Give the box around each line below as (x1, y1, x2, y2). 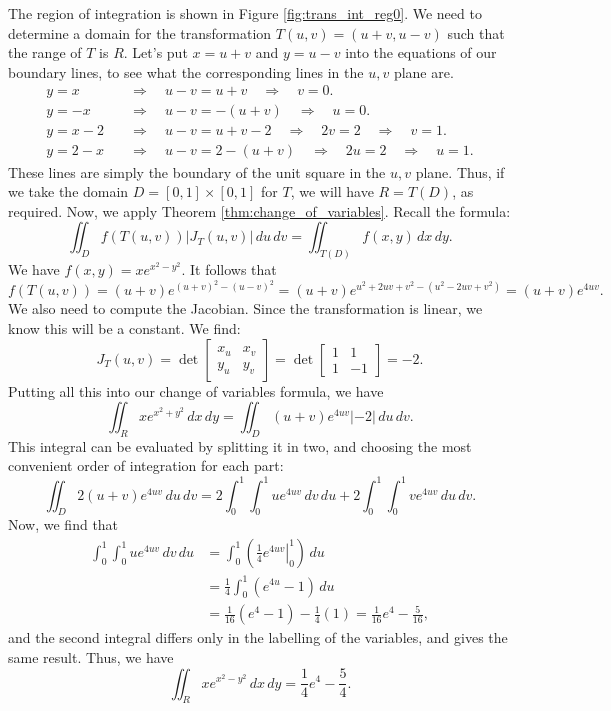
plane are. (393, 61, 454, 82)
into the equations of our (345, 42, 497, 63)
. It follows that (181, 259, 277, 280)
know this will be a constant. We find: (8, 317, 241, 338)
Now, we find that (8, 514, 119, 535)
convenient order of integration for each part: (8, 455, 284, 476)
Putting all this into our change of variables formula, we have (8, 380, 384, 401)
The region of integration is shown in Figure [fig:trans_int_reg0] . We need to (8, 3, 482, 23)
